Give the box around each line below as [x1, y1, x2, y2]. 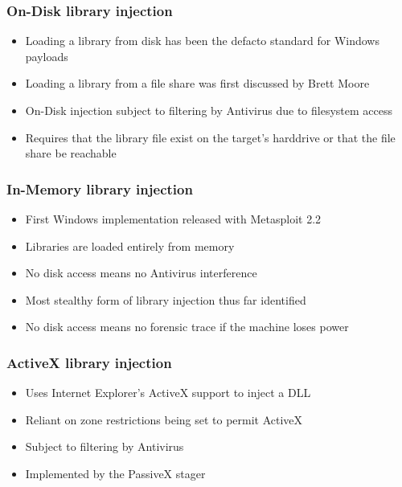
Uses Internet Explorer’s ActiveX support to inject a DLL [25, 384, 311, 401]
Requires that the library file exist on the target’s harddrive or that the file [25, 129, 396, 145]
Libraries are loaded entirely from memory [25, 237, 235, 254]
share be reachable [25, 145, 117, 162]
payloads [25, 47, 68, 64]
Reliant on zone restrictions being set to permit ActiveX [25, 411, 303, 428]
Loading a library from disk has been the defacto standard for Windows [25, 32, 379, 49]
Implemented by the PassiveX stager [25, 464, 206, 481]
